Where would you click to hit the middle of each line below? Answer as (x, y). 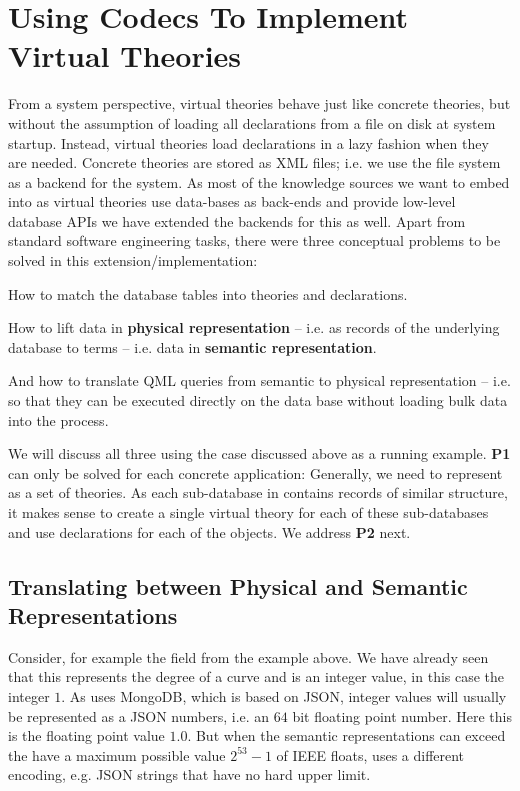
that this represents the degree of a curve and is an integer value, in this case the (256, 676)
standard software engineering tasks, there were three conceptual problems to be (254, 240)
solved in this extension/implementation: (133, 260)
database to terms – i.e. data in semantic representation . (192, 346)
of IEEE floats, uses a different (370, 754)
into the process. (58, 419)
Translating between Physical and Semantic (238, 585)
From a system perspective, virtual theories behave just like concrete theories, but (259, 103)
